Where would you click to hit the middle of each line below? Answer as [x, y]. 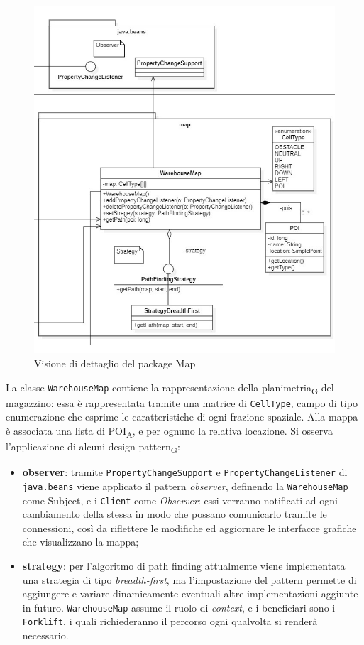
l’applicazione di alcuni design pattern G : [93, 447]
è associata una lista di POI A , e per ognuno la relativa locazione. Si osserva [169, 431]
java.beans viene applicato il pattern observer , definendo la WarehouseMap [185, 486]
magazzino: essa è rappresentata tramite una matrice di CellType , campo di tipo [182, 402]
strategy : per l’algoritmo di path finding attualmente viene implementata [184, 565]
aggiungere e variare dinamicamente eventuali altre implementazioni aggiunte [190, 593]
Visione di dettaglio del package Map [115, 363]
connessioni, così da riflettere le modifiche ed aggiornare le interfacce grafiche [189, 527]
